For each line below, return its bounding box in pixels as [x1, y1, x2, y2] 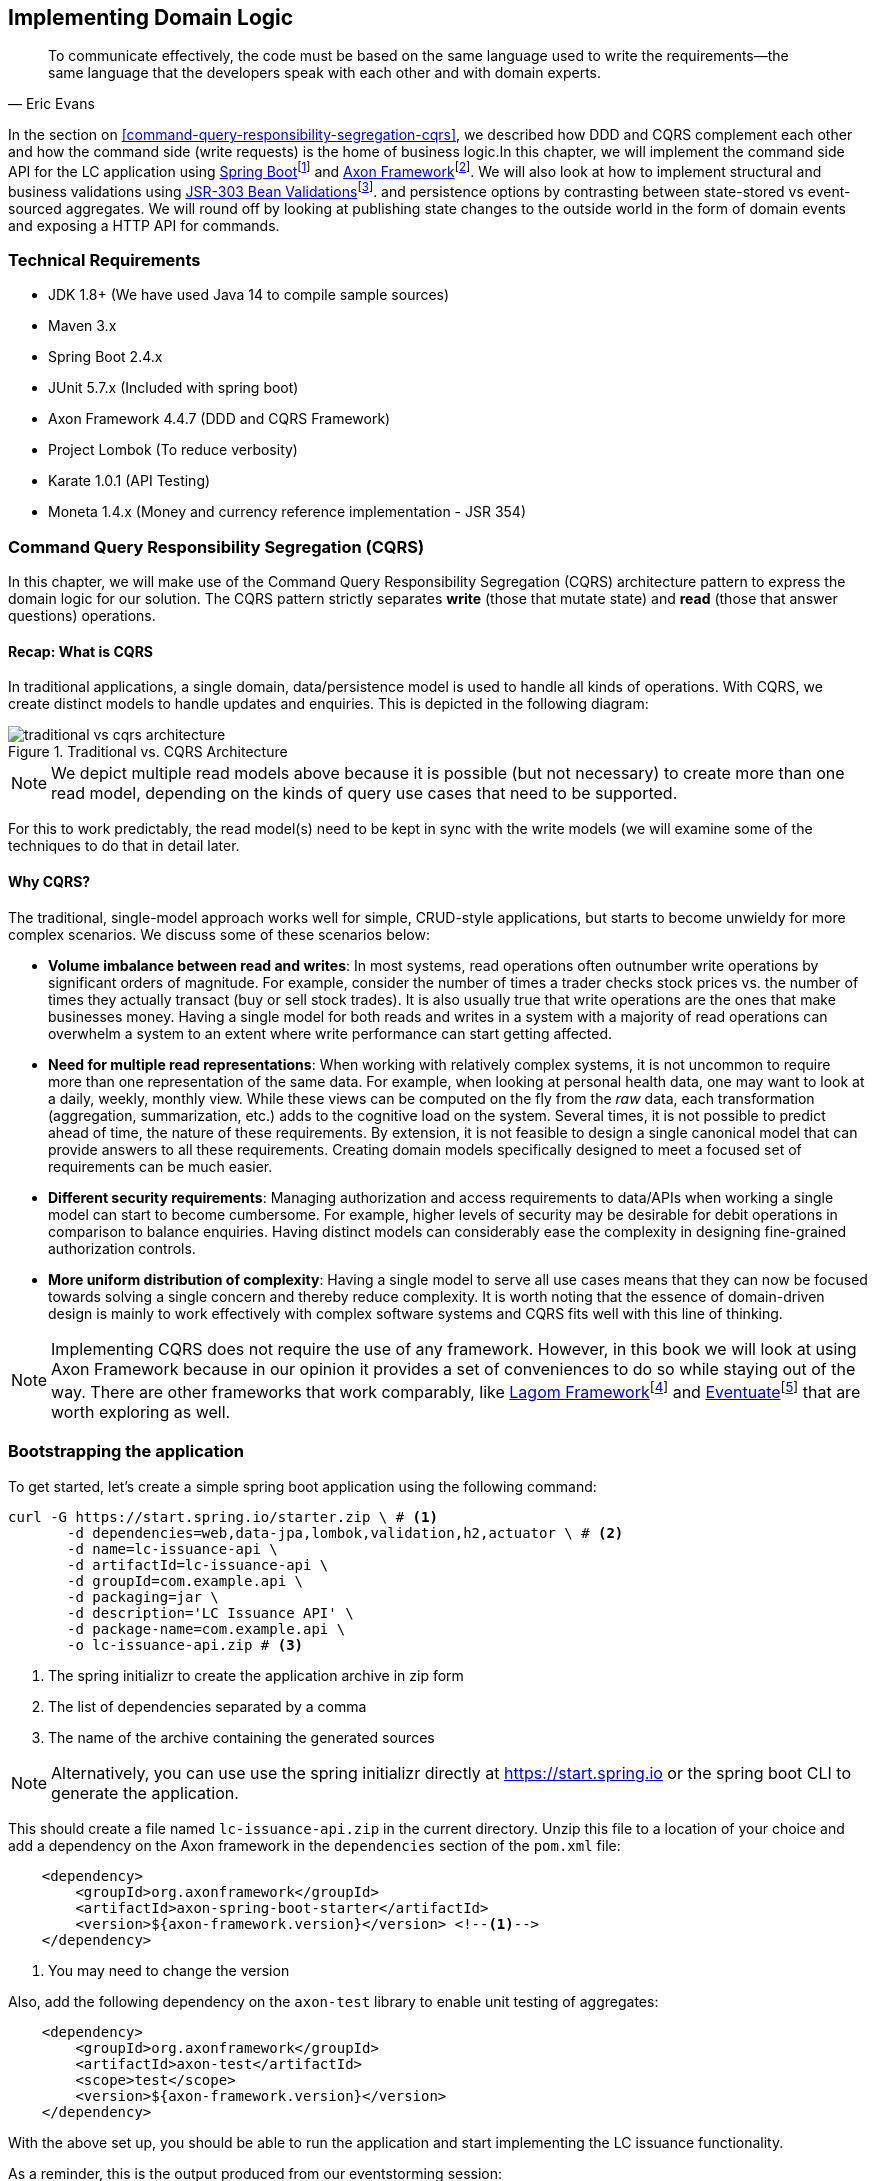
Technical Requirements [8, 250, 201, 271]
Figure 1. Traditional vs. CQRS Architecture [8, 743, 288, 761]
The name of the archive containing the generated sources [48, 1728, 435, 1746]
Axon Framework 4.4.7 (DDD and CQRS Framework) [48, 410, 391, 428]
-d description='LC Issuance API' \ [67, 1604, 354, 1621]
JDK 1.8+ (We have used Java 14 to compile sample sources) [48, 286, 450, 304]
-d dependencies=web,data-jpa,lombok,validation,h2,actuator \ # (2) [67, 1524, 624, 1541]
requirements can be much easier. [48, 1157, 273, 1175]
